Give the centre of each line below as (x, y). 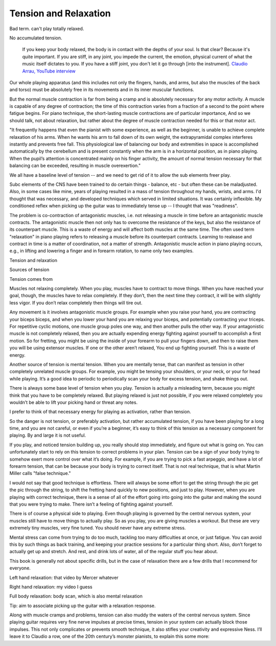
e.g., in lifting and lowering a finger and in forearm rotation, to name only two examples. (101, 251)
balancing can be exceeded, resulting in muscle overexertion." (75, 165)
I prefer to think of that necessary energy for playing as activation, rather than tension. (100, 412)
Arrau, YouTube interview (49, 71)
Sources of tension (29, 270)
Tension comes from (31, 279)
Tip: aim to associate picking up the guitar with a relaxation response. (83, 606)
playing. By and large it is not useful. (48, 435)
